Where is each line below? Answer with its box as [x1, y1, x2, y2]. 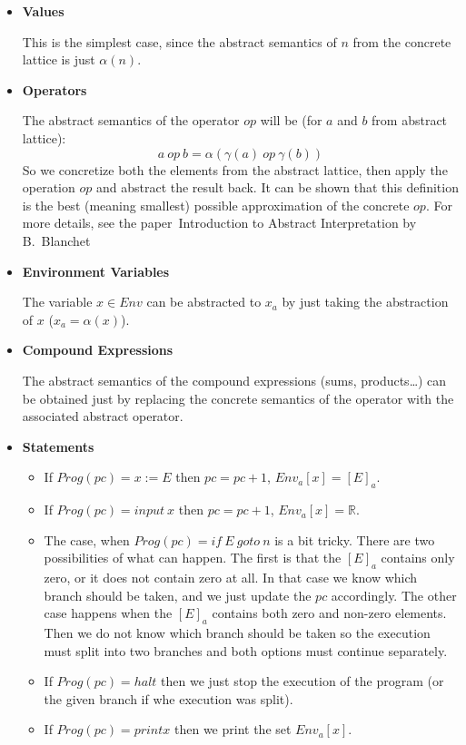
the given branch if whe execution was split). [44, 689, 293, 708]
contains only [381, 548, 455, 567]
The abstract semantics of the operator [22, 111, 240, 130]
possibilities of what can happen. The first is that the [44, 548, 342, 567]
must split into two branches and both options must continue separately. [44, 641, 448, 660]
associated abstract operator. [22, 407, 183, 426]
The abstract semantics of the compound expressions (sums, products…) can [22, 370, 447, 389]
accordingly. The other [331, 585, 457, 604]
